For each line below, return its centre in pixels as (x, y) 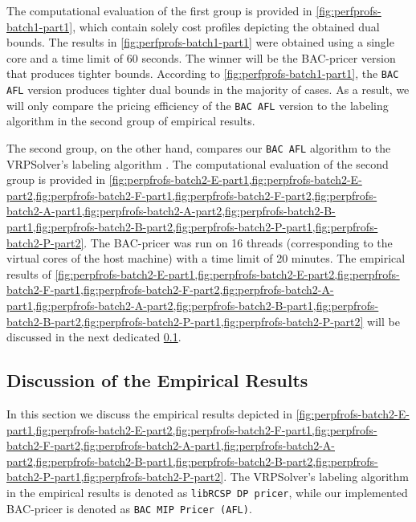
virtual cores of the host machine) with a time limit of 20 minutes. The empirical (206, 258)
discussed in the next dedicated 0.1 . (94, 337)
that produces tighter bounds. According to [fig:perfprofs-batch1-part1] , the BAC (203, 73)
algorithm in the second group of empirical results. (131, 121)
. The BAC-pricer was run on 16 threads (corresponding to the (238, 242)
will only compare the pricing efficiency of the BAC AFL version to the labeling (198, 105)
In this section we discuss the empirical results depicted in (150, 413)
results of (29, 273)
